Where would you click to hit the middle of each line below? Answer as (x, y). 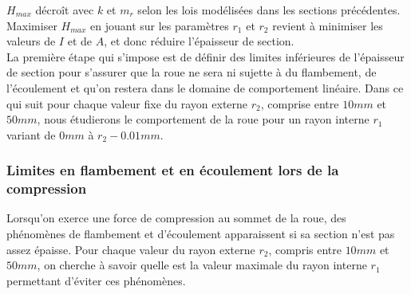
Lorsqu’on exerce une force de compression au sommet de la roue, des (176, 218)
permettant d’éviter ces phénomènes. (96, 280)
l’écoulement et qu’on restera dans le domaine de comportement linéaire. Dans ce (205, 87)
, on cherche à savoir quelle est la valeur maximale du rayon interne (202, 265)
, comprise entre (300, 103)
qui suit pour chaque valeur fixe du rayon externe (127, 103)
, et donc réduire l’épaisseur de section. (199, 41)
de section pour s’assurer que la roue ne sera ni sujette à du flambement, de (192, 72)
